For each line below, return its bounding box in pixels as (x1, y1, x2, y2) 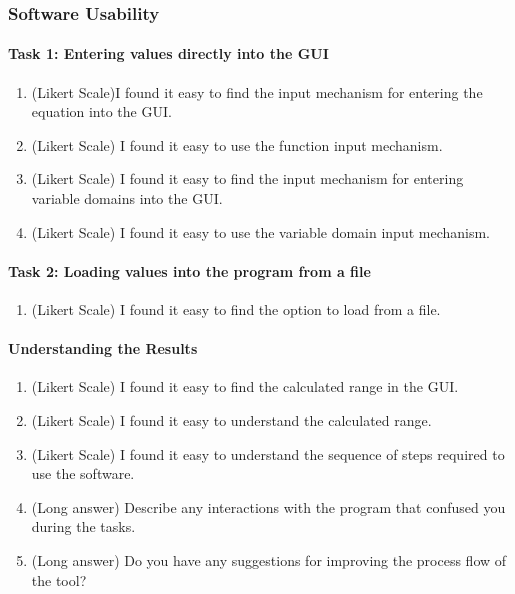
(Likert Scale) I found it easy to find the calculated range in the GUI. (31, 376, 459, 397)
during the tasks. (31, 516, 136, 537)
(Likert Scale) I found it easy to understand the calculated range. (31, 409, 432, 430)
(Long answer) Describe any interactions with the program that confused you (31, 496, 506, 517)
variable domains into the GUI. (31, 188, 223, 209)
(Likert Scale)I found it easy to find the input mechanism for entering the (31, 81, 483, 102)
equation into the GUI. (31, 101, 172, 122)
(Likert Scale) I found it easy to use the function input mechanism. (31, 134, 443, 155)
